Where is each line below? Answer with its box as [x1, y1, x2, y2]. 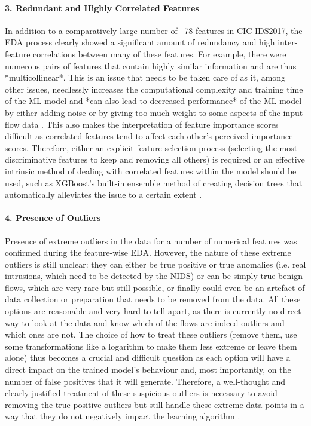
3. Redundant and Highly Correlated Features [5, 1, 199, 14]
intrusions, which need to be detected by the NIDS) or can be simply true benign [5, 269, 303, 282]
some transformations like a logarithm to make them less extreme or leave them [5, 339, 297, 352]
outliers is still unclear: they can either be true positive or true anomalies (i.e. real [5, 258, 306, 270]
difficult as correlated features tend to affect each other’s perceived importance [5, 130, 293, 142]
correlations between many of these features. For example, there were [33, 47, 286, 60]
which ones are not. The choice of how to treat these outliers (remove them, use [5, 328, 297, 341]
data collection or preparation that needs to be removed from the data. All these [5, 293, 301, 305]
